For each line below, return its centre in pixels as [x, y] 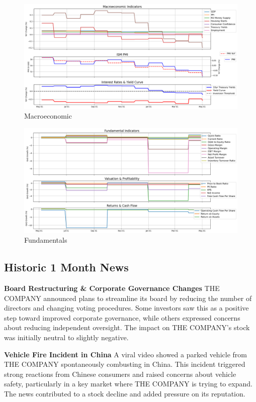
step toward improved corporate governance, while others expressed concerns [122, 317]
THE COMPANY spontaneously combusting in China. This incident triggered [125, 364]
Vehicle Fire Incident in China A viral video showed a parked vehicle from [125, 354]
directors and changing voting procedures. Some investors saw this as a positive [126, 308]
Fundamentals [46, 240]
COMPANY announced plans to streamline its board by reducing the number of [128, 298]
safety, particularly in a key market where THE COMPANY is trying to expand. [128, 384]
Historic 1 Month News [66, 267]
